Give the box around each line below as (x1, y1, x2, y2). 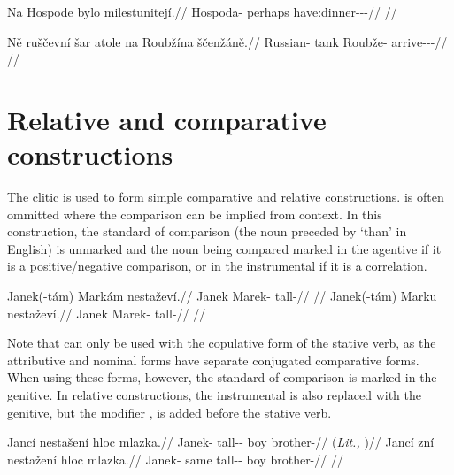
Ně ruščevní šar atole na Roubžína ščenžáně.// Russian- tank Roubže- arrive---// (7, 32, 448, 50)
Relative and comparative (7, 101, 327, 137)
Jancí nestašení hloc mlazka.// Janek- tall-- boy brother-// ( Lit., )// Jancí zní (7, 433, 435, 451)
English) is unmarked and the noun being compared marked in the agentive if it (7, 239, 442, 257)
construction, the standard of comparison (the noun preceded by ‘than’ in (7, 222, 407, 241)
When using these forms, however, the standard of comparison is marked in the (7, 368, 437, 387)
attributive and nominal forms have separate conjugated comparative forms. (7, 350, 419, 369)
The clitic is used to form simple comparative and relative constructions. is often (7, 188, 444, 206)
